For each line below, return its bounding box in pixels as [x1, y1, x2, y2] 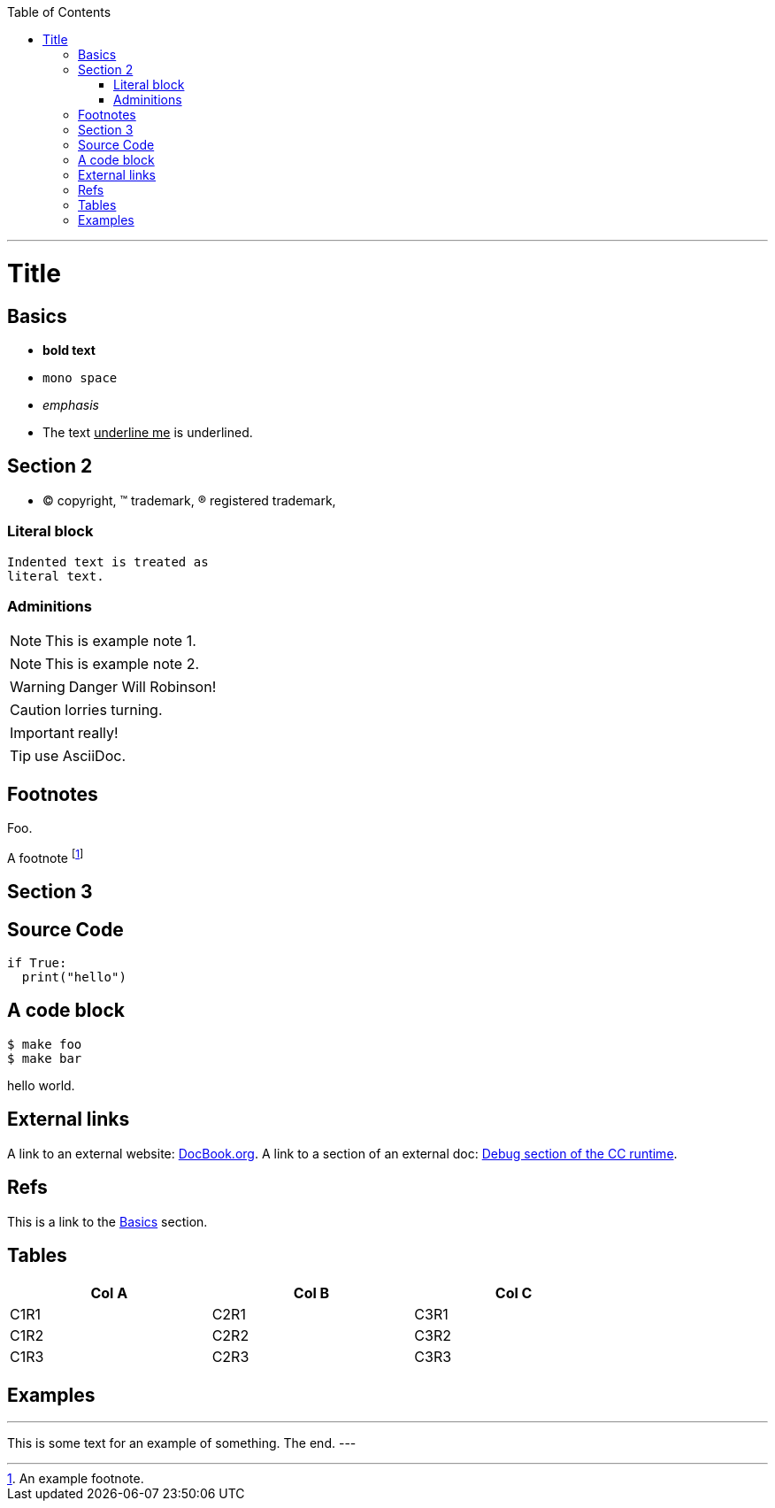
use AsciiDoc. [35, 747, 126, 766]
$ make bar [7, 1050, 82, 1066]
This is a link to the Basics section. [7, 1213, 208, 1229]
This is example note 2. [45, 655, 200, 673]
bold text [42, 342, 96, 358]
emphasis [42, 396, 99, 412]
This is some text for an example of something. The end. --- [7, 1435, 357, 1451]
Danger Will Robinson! [68, 678, 217, 696]
